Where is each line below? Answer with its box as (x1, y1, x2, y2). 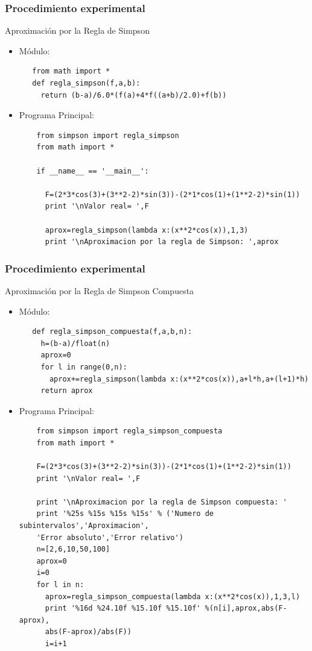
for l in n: (36, 580, 84, 589)
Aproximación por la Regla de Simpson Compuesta (5, 284, 194, 297)
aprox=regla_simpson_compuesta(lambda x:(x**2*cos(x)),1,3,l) (45, 592, 301, 601)
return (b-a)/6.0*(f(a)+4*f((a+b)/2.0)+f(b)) (40, 90, 227, 99)
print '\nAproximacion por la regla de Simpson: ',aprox (45, 237, 279, 247)
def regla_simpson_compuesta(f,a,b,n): (32, 327, 193, 336)
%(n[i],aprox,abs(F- (205, 604, 287, 613)
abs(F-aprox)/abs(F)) (45, 627, 132, 637)
